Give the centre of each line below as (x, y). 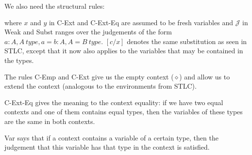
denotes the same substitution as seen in (187, 41)
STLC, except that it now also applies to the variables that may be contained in (124, 51)
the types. (19, 60)
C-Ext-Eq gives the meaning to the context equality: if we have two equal (114, 102)
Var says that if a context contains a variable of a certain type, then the (111, 137)
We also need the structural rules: (55, 6)
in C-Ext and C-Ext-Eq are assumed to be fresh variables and (141, 22)
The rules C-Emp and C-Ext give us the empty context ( (89, 76)
